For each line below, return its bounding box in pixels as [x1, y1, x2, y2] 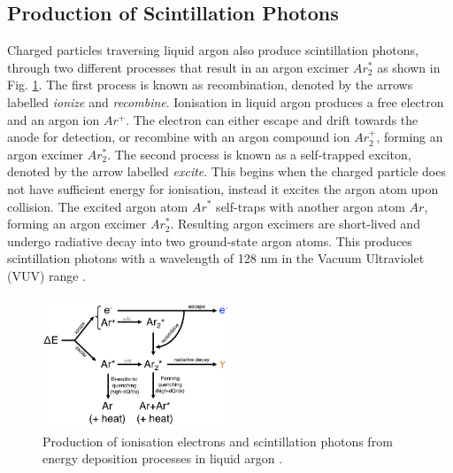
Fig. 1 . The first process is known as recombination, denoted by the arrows [7, 75, 413, 94]
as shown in [377, 58, 441, 76]
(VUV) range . [7, 266, 87, 284]
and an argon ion [7, 110, 100, 128]
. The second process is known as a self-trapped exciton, [107, 144, 411, 163]
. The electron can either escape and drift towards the [126, 110, 418, 128]
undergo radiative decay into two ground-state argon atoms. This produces [7, 231, 412, 250]
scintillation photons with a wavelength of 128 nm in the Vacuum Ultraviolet [7, 249, 425, 268]
